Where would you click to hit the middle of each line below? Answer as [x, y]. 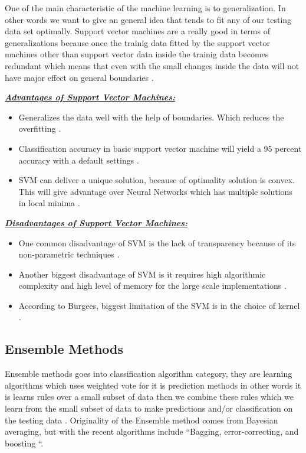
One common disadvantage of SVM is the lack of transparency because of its [157, 242]
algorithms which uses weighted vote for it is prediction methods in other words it [153, 385]
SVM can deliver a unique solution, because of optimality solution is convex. [157, 180]
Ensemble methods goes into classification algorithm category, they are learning [149, 374]
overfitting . [40, 128]
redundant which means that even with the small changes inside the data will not [152, 65]
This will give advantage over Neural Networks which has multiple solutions [155, 191]
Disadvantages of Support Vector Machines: [96, 222]
